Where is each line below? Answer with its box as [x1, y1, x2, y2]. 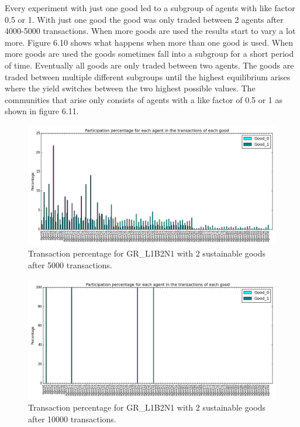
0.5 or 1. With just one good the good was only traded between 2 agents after [5, 13, 284, 25]
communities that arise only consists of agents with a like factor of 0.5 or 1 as [5, 93, 283, 105]
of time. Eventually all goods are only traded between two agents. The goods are [5, 59, 294, 71]
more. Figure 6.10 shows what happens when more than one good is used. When [5, 36, 294, 48]
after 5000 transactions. [28, 259, 112, 271]
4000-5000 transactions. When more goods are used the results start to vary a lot [5, 25, 296, 37]
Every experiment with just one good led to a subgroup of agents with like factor [5, 2, 295, 13]
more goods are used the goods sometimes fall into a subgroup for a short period [5, 47, 294, 60]
